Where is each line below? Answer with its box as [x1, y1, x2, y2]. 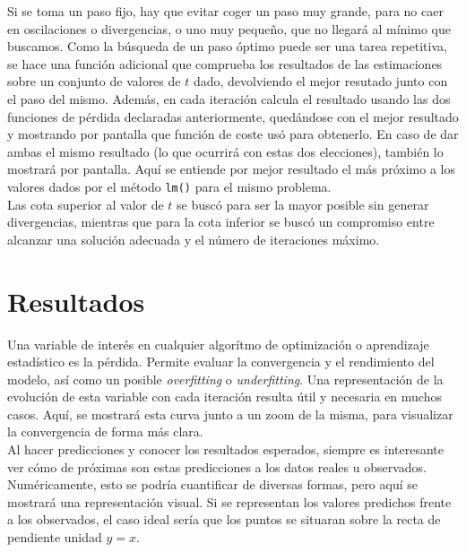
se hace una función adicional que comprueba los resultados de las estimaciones [7, 54, 443, 73]
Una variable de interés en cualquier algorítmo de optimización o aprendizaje [7, 334, 429, 353]
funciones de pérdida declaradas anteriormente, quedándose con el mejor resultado [7, 107, 459, 125]
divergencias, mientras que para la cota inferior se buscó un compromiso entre [7, 212, 435, 231]
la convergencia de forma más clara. [7, 422, 203, 441]
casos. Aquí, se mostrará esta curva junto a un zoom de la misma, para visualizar [7, 404, 453, 423]
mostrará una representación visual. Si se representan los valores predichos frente [7, 492, 452, 511]
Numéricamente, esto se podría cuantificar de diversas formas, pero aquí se [7, 475, 418, 494]
